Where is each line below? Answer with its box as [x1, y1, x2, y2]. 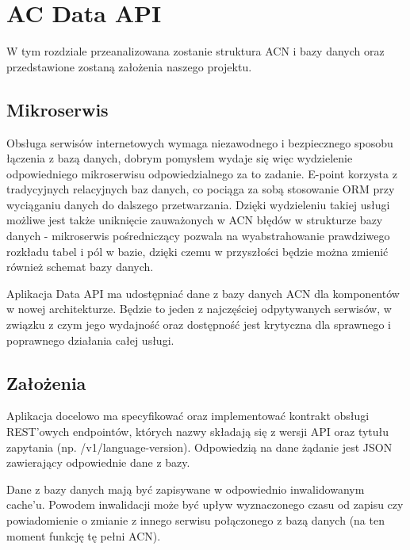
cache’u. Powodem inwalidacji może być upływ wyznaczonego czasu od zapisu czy [6, 496, 404, 513]
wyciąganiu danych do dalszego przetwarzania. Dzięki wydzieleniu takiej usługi [6, 196, 390, 212]
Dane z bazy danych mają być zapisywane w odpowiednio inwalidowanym [6, 480, 365, 497]
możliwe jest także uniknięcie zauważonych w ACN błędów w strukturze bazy [6, 212, 383, 228]
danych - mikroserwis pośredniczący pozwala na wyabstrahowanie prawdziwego [6, 227, 390, 244]
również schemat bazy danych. [6, 258, 154, 275]
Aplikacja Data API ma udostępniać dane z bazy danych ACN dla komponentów [6, 285, 400, 301]
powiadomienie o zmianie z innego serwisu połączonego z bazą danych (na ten [6, 512, 385, 528]
